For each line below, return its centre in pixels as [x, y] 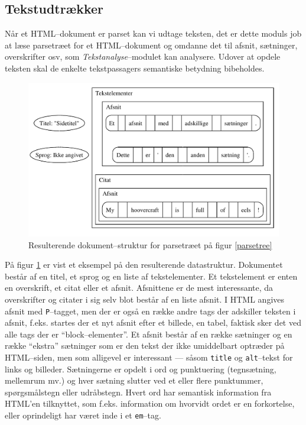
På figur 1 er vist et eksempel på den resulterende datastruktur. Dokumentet [144, 265]
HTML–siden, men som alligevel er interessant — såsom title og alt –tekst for [149, 357]
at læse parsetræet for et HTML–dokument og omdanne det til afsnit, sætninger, [151, 45]
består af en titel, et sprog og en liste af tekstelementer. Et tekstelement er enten [151, 276]
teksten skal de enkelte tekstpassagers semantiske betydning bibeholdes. [135, 68]
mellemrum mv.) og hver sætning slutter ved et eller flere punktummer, [134, 380]
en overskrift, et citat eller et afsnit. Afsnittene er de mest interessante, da [139, 288]
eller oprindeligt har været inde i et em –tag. [83, 415]
